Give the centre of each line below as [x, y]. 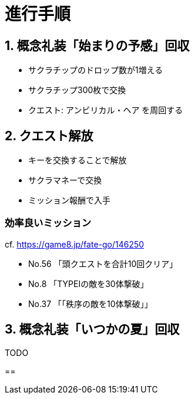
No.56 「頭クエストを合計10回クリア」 [103, 263]
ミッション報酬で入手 [69, 200]
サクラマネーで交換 [65, 180]
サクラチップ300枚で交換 [77, 90]
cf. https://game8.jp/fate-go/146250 [75, 244]
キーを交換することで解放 [78, 160]
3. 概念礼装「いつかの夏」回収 [92, 329]
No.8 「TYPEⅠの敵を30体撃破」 [88, 283]
